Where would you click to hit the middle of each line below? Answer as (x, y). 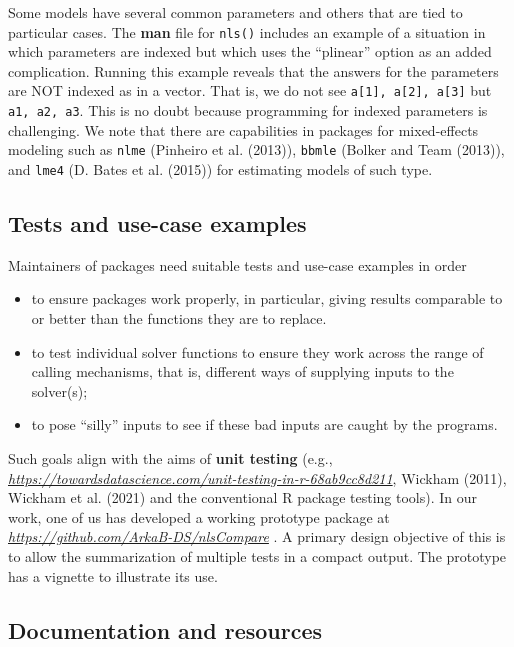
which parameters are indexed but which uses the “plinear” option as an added (250, 51)
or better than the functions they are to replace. (179, 318)
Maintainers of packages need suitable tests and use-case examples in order (237, 264)
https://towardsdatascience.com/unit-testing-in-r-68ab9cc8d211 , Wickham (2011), (257, 477)
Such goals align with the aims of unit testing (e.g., (170, 458)
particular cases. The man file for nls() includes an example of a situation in (247, 31)
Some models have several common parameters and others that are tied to (235, 12)
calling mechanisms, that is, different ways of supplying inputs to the (242, 371)
